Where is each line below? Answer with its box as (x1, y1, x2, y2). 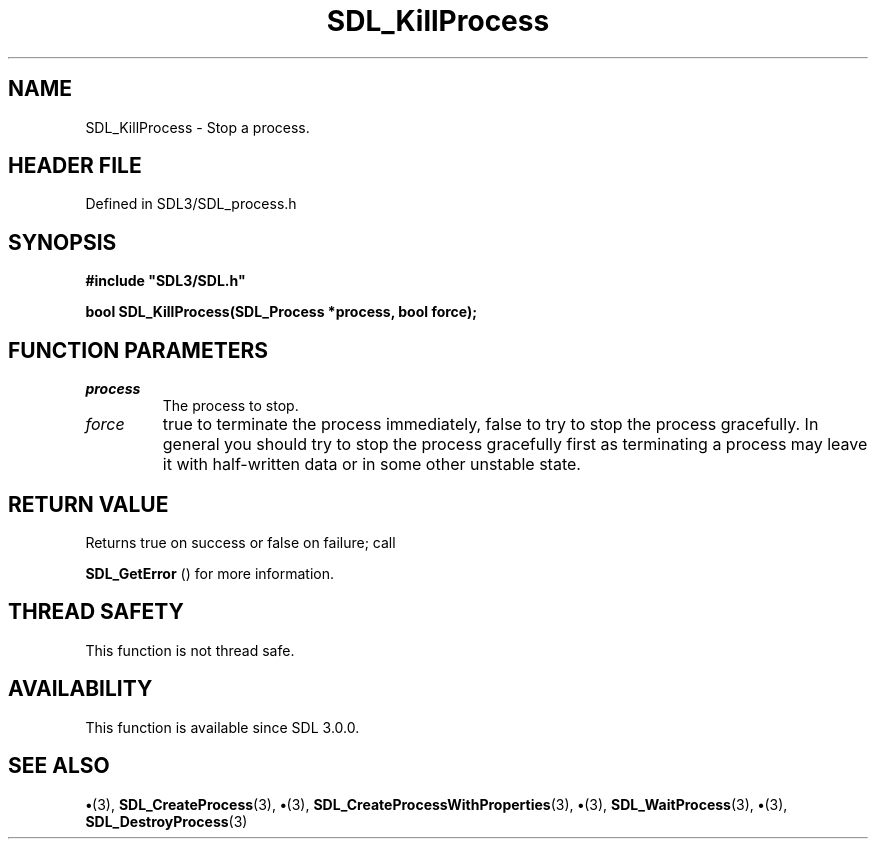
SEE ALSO (8, 753, 110, 779)
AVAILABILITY (8, 676, 153, 702)
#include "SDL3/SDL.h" (85, 272, 246, 290)
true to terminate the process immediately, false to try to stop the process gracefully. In (162, 414, 819, 435)
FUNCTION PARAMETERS (8, 337, 268, 363)
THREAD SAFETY (8, 599, 184, 625)
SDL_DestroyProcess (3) (85, 812, 248, 830)
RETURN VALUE (8, 491, 169, 517)
